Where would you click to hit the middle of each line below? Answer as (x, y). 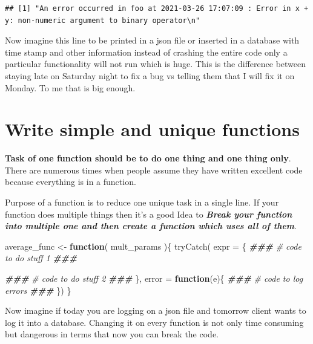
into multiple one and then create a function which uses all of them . (151, 226)
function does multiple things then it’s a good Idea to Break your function (149, 214)
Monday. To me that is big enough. (70, 87)
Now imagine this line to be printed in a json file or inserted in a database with (152, 40)
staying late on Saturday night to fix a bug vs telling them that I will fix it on (150, 75)
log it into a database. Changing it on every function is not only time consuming (154, 322)
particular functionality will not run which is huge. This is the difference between (156, 64)
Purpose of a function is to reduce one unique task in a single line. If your (142, 202)
